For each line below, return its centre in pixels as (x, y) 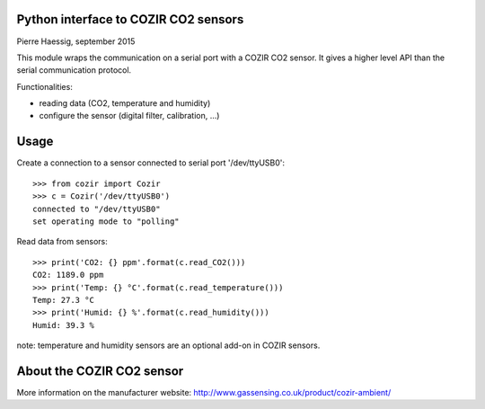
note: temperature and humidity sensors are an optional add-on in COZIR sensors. (168, 345)
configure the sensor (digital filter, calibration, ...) (129, 116)
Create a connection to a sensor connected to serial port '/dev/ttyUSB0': (151, 163)
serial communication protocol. (74, 70)
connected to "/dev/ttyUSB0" (97, 209)
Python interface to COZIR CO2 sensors (130, 19)
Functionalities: (45, 86)
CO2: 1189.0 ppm (68, 275)
